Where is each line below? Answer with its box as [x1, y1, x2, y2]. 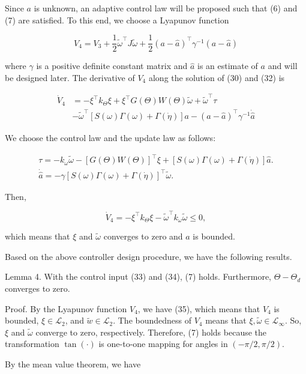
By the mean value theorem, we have [5, 358, 141, 370]
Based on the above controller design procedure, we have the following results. [5, 250, 292, 262]
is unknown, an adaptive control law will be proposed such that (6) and [34, 2, 298, 14]
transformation [5, 337, 59, 350]
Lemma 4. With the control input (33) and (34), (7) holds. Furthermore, [5, 270, 271, 283]
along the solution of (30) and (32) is [148, 71, 285, 83]
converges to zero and [103, 230, 183, 243]
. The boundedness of [113, 314, 192, 327]
